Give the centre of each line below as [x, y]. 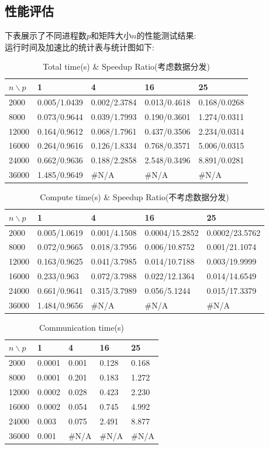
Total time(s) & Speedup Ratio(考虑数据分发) [126, 66]
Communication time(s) [82, 327]
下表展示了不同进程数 [46, 35]
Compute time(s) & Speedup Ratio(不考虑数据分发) [134, 197]
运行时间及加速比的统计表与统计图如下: [80, 47]
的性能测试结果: [166, 35]
